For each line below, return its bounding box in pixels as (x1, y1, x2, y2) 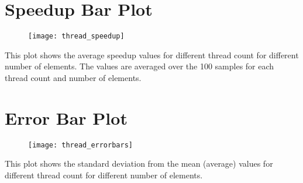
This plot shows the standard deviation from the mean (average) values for (5, 157, 273, 170)
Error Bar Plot (5, 105, 128, 129)
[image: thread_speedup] (28, 32, 125, 41)
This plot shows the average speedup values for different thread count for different (5, 48, 299, 61)
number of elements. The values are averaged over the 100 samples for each (5, 60, 274, 72)
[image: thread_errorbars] (28, 140, 133, 149)
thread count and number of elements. (5, 71, 142, 83)
